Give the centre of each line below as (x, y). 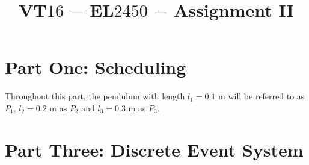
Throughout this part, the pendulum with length (95, 96)
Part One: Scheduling (96, 67)
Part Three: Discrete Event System (154, 149)
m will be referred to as (262, 96)
